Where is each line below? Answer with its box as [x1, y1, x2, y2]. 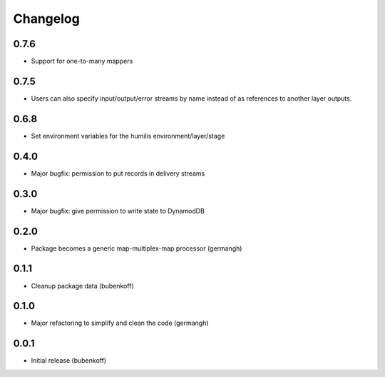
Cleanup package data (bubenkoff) [31, 281, 135, 290]
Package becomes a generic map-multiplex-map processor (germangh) [31, 243, 242, 253]
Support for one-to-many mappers [31, 57, 133, 66]
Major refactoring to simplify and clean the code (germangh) [31, 318, 210, 328]
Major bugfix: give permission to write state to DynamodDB [31, 206, 205, 215]
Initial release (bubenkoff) [31, 356, 107, 365]
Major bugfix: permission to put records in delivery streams [31, 169, 205, 178]
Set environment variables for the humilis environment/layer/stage [31, 131, 225, 140]
